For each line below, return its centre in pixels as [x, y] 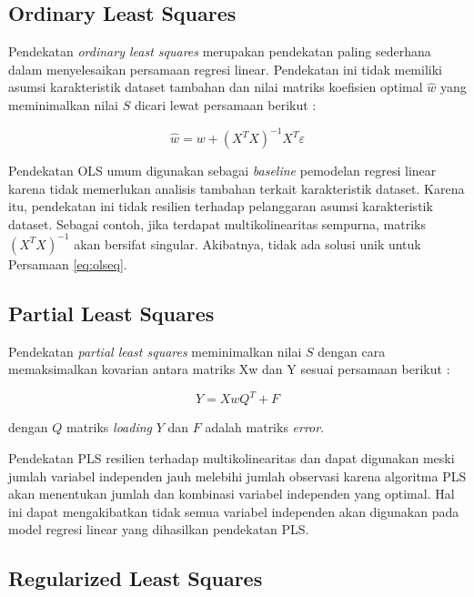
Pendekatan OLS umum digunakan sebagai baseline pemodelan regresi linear [222, 171]
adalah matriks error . [265, 427]
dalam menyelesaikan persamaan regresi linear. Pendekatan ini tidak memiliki [225, 69]
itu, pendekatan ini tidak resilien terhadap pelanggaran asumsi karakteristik [221, 206]
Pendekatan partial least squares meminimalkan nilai [155, 351]
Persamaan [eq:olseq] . [68, 263]
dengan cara [352, 351]
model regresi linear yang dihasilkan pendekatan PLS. [159, 529]
